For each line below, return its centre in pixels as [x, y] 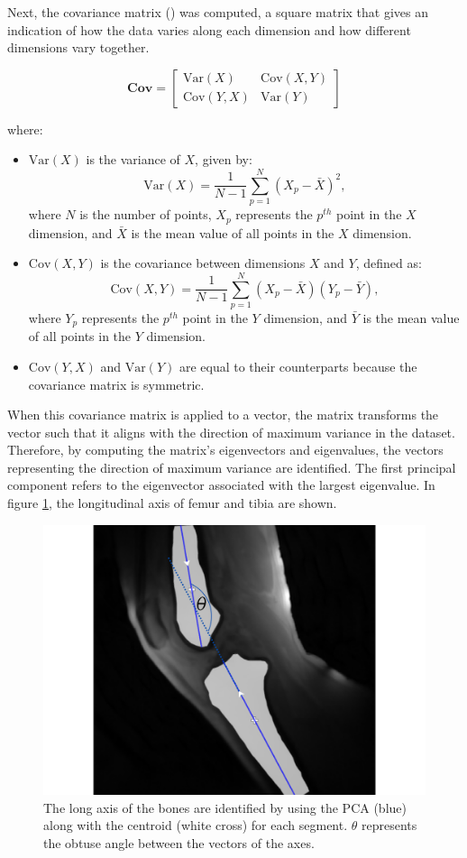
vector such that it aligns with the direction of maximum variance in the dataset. [231, 432]
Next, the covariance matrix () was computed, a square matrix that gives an [218, 12]
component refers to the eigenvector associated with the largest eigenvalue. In [221, 485]
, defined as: [389, 263]
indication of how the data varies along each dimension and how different [209, 29]
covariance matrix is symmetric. [116, 384]
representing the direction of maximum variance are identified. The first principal [232, 467]
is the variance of [133, 159]
